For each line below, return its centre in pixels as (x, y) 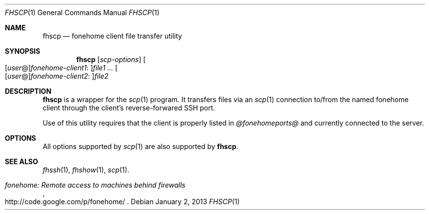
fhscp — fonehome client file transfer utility (112, 36)
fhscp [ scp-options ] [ (111, 59)
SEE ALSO (21, 161)
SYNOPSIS (23, 51)
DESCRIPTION (28, 91)
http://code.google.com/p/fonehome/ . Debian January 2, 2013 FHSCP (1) (122, 202)
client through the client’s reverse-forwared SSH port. (129, 108)
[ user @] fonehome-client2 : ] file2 (57, 76)
